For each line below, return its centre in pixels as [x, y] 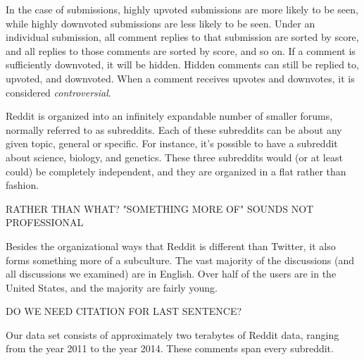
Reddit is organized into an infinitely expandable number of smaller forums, [169, 116]
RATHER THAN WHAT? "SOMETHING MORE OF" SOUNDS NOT [160, 208]
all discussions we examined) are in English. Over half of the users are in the [171, 274]
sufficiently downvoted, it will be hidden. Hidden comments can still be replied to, [182, 64]
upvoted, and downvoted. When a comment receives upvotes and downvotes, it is [180, 78]
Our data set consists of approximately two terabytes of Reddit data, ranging [172, 334]
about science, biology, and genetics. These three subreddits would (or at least [174, 157]
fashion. [23, 185]
